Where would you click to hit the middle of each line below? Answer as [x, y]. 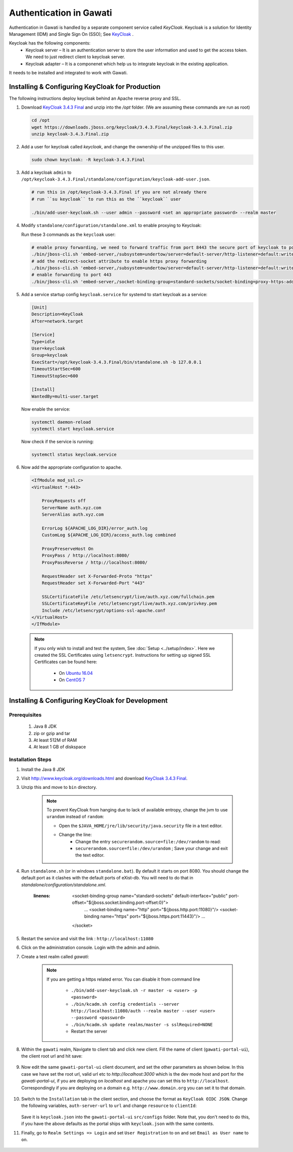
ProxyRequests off [64, 501]
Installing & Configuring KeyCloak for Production [85, 86]
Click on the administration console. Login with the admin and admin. [91, 947]
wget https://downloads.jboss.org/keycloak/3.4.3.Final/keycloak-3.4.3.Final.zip [132, 127]
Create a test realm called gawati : [55, 956]
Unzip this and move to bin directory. [59, 787]
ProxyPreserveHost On [68, 549]
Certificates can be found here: [66, 662]
